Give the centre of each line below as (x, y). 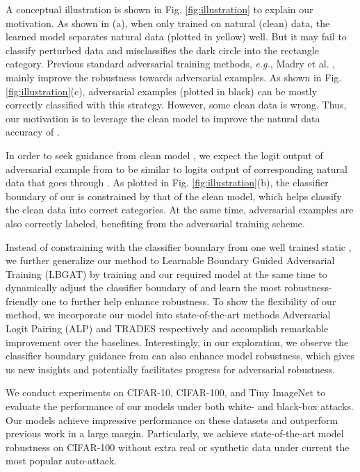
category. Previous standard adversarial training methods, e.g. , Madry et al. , (171, 64)
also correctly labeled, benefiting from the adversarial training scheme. (155, 223)
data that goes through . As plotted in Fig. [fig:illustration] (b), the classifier (167, 182)
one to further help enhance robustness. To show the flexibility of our (189, 301)
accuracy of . (33, 132)
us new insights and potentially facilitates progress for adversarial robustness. (170, 369)
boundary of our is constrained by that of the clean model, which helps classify (174, 196)
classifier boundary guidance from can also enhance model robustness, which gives (180, 356)
